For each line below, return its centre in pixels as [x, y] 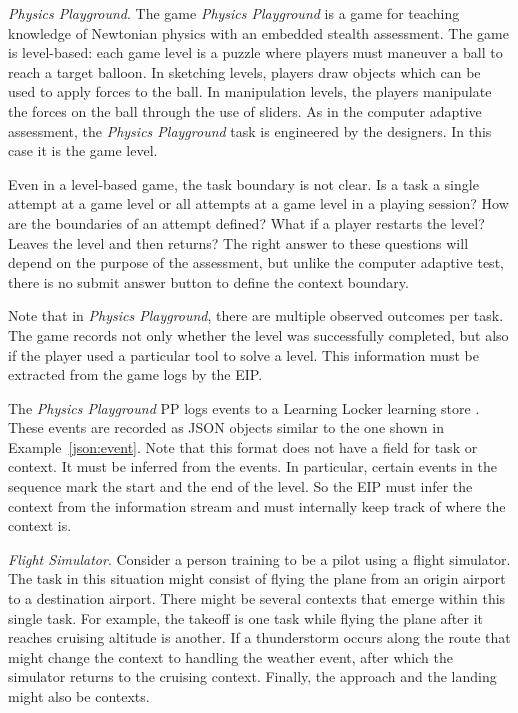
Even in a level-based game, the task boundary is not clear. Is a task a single [243, 183]
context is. [40, 525]
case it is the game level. [83, 150]
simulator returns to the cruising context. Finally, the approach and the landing [252, 676]
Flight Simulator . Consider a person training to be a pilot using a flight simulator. [259, 558]
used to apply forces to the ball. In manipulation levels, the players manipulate [250, 91]
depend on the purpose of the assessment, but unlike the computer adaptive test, [256, 262]
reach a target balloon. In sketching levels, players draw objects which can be [244, 71]
